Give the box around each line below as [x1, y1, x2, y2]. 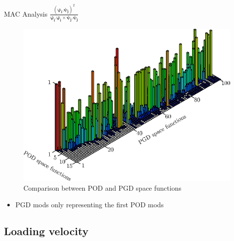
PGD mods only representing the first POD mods [15, 199, 164, 209]
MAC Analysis [4, 8, 48, 19]
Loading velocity [4, 223, 89, 238]
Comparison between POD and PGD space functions [23, 182, 181, 193]
